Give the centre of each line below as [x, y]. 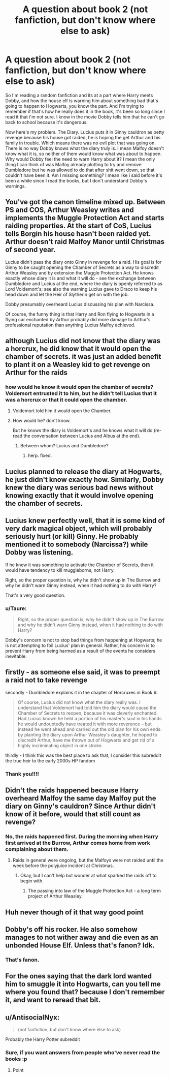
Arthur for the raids [36, 373]
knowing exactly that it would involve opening [79, 495]
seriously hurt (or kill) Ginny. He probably [72, 536]
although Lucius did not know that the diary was [83, 341]
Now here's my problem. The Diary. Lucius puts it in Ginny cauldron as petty [85, 132]
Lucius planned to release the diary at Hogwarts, [84, 471]
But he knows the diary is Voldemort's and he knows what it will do [82, 430]
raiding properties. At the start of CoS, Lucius [79, 226]
